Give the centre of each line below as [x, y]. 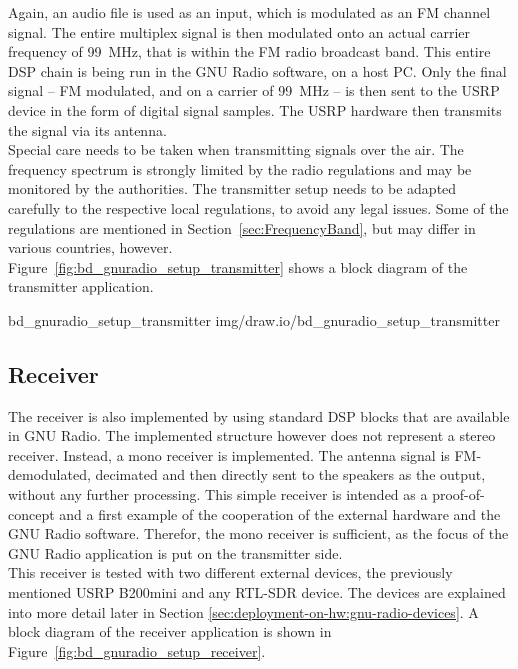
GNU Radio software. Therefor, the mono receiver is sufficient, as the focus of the [258, 533]
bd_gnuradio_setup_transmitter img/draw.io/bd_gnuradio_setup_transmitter [254, 319]
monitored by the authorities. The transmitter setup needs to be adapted [232, 188]
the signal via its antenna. [87, 129]
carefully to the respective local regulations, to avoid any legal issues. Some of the [258, 207]
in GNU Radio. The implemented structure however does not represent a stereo [252, 435]
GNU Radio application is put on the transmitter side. [175, 552]
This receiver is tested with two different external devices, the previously [230, 572]
